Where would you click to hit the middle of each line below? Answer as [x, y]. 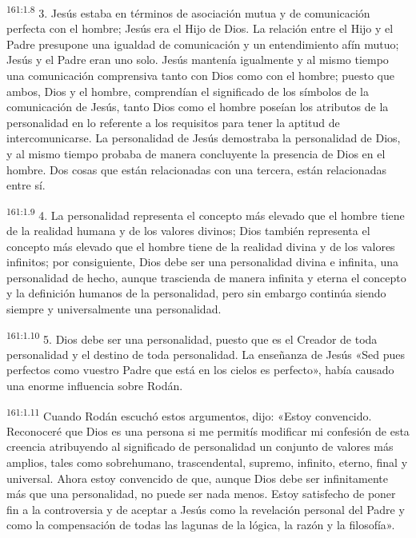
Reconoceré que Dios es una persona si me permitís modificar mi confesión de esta [208, 430]
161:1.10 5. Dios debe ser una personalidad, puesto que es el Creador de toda [192, 337]
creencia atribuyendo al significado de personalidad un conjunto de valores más [200, 446]
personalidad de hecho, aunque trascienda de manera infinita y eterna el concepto [206, 277]
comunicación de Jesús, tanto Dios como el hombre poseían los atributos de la [198, 107]
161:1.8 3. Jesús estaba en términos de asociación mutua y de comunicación [188, 12]
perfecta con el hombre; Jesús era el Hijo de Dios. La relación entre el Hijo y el [200, 28]
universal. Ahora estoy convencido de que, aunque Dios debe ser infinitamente [198, 478]
